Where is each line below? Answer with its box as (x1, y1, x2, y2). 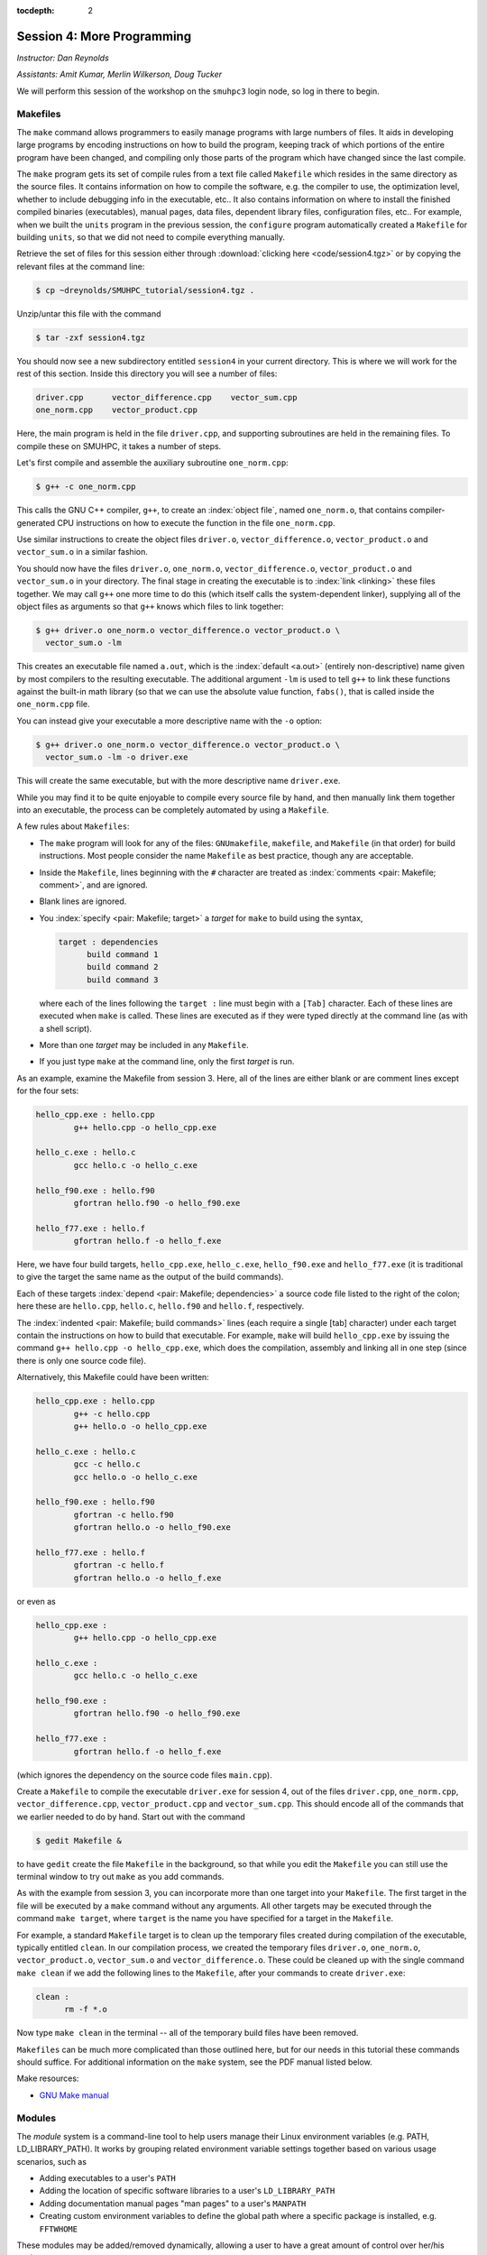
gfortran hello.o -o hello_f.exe (73, 1572, 222, 1583)
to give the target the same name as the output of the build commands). (16, 1272, 284, 1283)
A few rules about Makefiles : (16, 821, 130, 832)
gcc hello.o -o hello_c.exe (73, 1471, 198, 1482)
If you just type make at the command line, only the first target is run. (39, 1056, 295, 1067)
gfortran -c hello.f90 (73, 1509, 175, 1520)
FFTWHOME (39, 2223, 78, 2234)
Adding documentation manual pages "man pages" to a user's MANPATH (39, 2197, 307, 2209)
